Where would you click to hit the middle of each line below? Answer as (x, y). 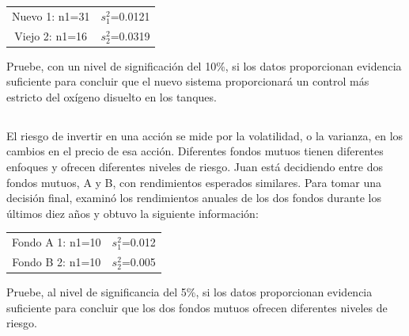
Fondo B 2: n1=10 (57, 262)
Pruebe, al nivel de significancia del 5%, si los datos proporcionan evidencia (189, 292)
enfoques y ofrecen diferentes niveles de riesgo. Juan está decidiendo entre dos (195, 167)
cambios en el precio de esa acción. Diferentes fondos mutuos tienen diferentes (195, 151)
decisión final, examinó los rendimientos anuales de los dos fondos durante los (194, 198)
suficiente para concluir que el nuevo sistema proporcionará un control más (188, 81)
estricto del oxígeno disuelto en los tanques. (112, 96)
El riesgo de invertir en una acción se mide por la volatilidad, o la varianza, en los (205, 135)
